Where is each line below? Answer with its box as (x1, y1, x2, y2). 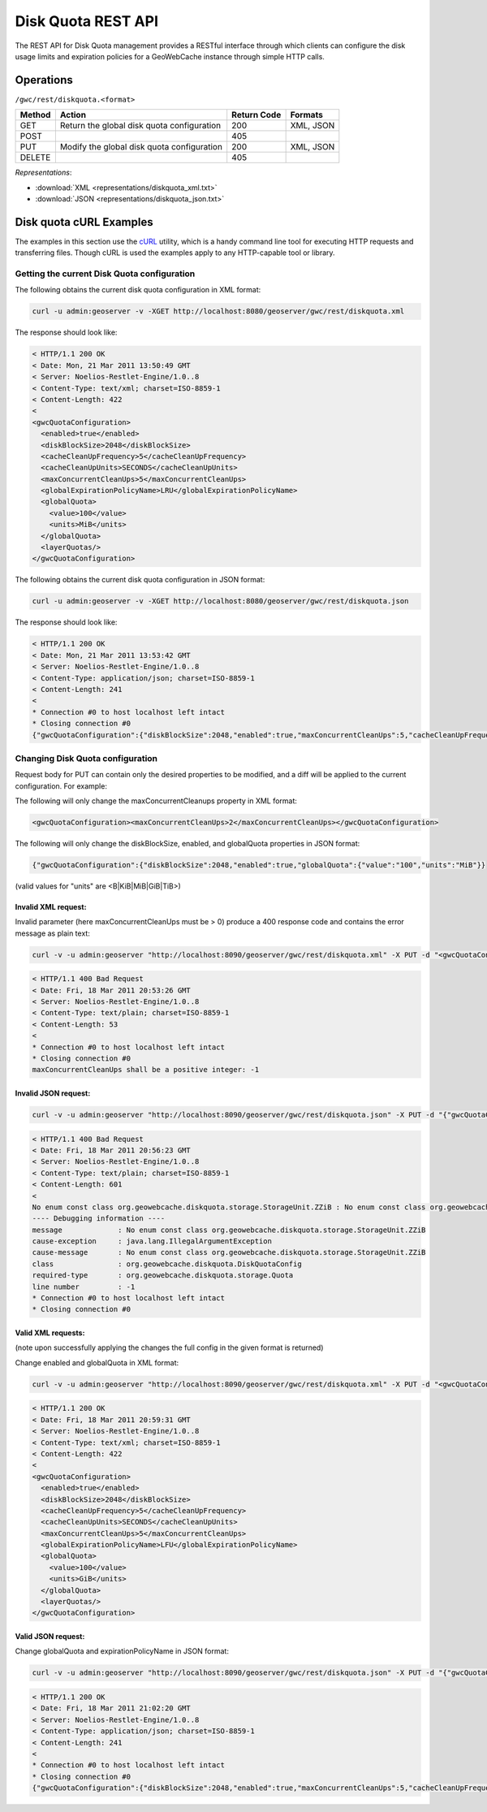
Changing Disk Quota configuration (15, 752, 158, 763)
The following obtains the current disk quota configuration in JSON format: (15, 575, 265, 585)
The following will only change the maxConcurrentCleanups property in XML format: (15, 796, 298, 806)
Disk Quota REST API (15, 12, 158, 30)
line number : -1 (32, 1282, 136, 1291)
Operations (15, 73, 73, 87)
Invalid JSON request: (15, 1088, 91, 1098)
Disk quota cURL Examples (15, 215, 153, 229)
